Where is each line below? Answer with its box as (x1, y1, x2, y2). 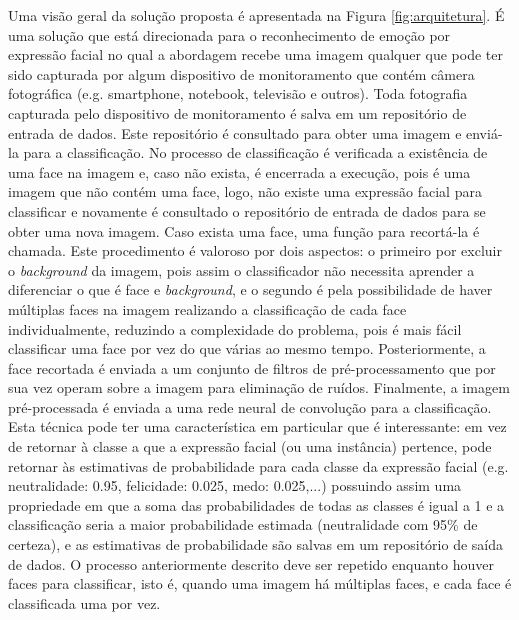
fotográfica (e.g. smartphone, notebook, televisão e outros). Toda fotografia (8, 83, 468, 104)
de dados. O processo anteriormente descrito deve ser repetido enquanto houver (8, 553, 494, 574)
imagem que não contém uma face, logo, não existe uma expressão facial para (8, 181, 482, 202)
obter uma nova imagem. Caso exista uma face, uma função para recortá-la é (8, 220, 480, 241)
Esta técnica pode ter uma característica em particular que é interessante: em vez (8, 416, 507, 437)
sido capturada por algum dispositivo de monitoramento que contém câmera (8, 63, 475, 84)
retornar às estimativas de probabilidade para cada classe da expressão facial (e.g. (8, 455, 509, 476)
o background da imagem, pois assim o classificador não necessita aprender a (8, 259, 475, 280)
